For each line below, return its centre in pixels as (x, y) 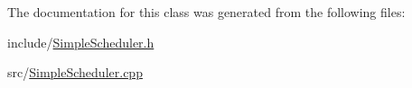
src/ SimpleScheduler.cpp (75, 72)
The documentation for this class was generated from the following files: (206, 12)
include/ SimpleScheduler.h (81, 42)
